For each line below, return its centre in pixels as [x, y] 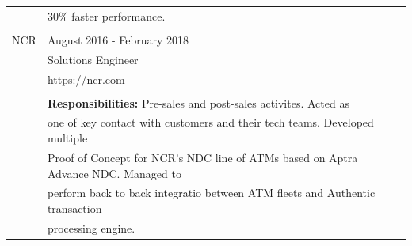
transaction [74, 208]
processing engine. [91, 227]
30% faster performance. [106, 15]
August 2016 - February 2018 [118, 39]
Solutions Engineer [93, 59]
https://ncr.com [86, 79]
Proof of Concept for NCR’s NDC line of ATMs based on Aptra [202, 157]
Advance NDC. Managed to [114, 173]
